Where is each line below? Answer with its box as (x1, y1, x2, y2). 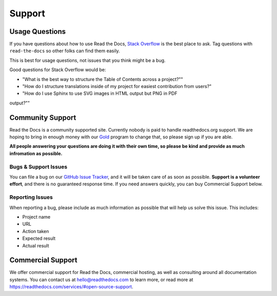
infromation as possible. (9, 150, 63, 156)
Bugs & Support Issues (9, 163, 68, 170)
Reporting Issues (9, 194, 53, 201)
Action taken (22, 228, 49, 234)
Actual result (22, 242, 49, 248)
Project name (22, 214, 51, 220)
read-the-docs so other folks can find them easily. (9, 48, 120, 54)
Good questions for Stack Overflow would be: (9, 67, 106, 73)
